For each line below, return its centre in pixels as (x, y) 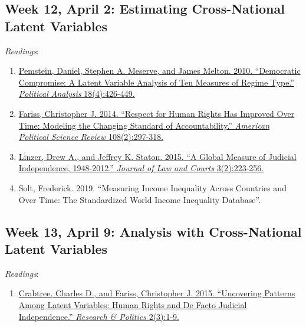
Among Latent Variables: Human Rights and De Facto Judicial (133, 304)
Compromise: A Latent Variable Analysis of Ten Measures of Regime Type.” (156, 82)
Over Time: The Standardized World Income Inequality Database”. (140, 199)
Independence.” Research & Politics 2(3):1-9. (99, 316)
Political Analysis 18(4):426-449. (77, 94)
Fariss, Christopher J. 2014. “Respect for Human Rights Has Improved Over (157, 113)
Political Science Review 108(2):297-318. (91, 137)
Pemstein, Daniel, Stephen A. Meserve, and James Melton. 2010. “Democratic (159, 71)
